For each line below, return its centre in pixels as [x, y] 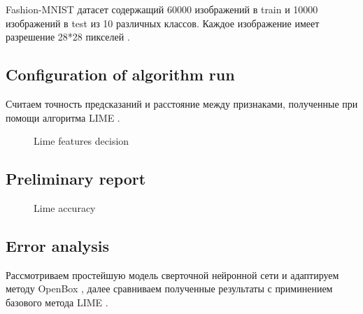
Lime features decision [81, 141]
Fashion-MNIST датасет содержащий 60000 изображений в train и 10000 [162, 9]
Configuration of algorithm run [120, 74]
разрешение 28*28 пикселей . [68, 37]
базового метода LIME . [57, 302]
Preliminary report [76, 179]
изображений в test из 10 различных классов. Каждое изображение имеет [163, 23]
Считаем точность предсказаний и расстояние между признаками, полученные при [182, 103]
